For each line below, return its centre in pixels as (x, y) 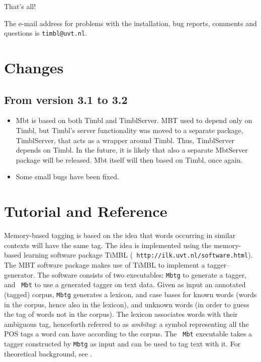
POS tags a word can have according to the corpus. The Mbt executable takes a (128, 334)
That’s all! (20, 6)
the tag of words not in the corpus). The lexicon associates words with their (121, 314)
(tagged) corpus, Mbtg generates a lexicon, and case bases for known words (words (130, 294)
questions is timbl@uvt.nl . (46, 33)
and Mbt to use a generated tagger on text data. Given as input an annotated (125, 284)
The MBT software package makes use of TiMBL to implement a (105, 264)
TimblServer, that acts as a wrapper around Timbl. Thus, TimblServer (125, 140)
